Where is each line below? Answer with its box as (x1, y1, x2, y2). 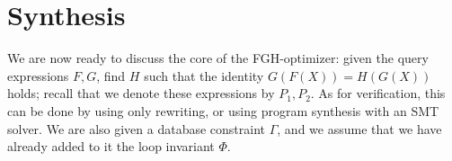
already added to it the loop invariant (7, 137, 215, 156)
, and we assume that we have (277, 119, 442, 138)
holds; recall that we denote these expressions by (7, 84, 275, 103)
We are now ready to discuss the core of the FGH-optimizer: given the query (7, 49, 429, 67)
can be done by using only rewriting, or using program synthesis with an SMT (7, 101, 439, 120)
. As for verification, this (310, 84, 446, 103)
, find (96, 66, 126, 85)
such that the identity (144, 66, 264, 85)
